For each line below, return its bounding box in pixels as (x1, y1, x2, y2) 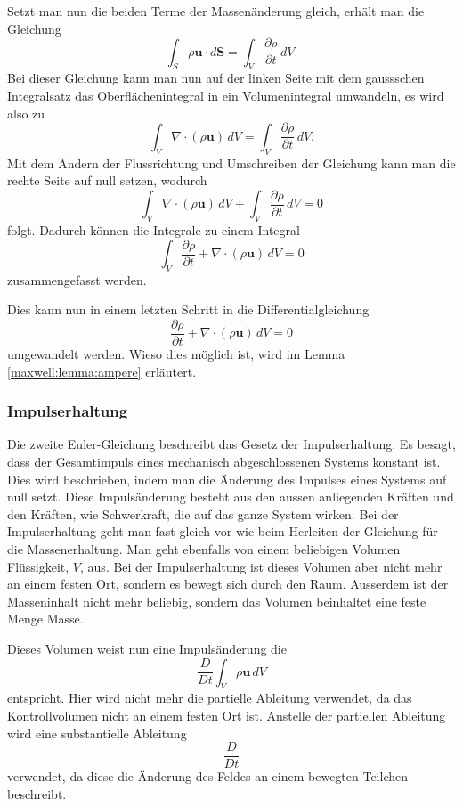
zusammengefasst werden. (7, 270, 147, 289)
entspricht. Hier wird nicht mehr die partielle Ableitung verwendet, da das (7, 688, 412, 707)
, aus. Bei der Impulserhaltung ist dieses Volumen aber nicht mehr (80, 557, 443, 575)
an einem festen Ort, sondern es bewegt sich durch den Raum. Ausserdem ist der (7, 574, 449, 593)
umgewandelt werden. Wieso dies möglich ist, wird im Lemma (7, 345, 345, 363)
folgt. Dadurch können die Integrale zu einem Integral (7, 220, 300, 239)
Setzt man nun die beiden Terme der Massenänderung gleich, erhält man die (7, 2, 425, 20)
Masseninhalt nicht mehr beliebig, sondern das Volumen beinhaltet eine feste (7, 591, 426, 610)
